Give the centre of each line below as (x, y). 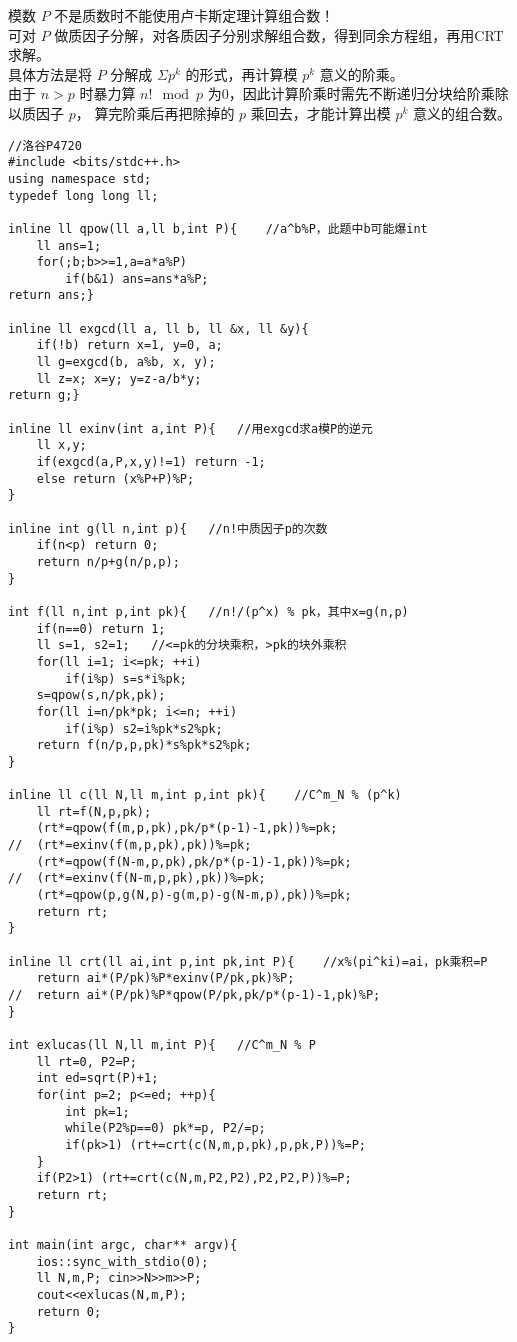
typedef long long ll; (83, 195)
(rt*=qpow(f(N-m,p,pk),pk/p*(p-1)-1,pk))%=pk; (194, 861)
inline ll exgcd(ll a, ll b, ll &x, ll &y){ (158, 328)
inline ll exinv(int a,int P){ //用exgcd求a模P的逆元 (190, 428)
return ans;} (51, 295)
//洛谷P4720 (45, 145)
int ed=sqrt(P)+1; (97, 1078)
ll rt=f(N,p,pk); (94, 811)
